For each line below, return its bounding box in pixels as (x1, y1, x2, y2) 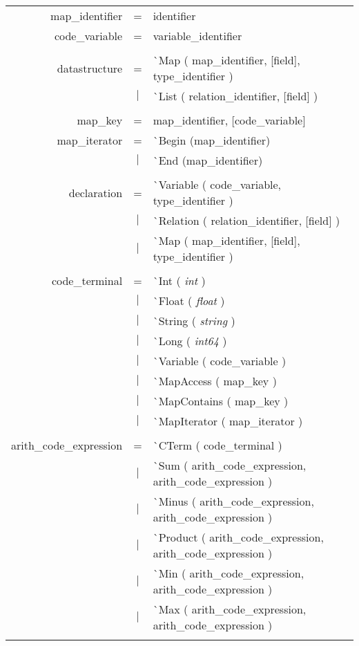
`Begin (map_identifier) (153, 132, 271, 148)
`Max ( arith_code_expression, (153, 601, 307, 617)
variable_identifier (153, 28, 242, 44)
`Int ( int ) (153, 273, 206, 288)
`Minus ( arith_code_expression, (153, 493, 314, 509)
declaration (68, 184, 123, 201)
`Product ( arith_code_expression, (153, 529, 324, 545)
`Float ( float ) (153, 293, 225, 308)
